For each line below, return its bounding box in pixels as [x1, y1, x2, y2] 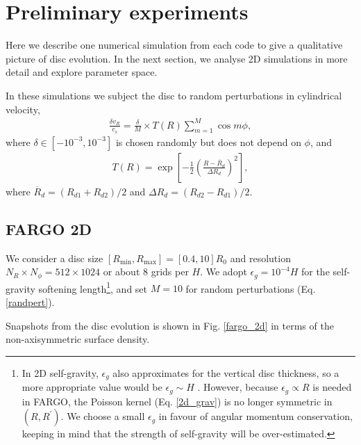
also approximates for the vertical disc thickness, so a [112, 365, 339, 380]
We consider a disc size [6, 250, 103, 265]
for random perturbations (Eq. [185, 281, 316, 296]
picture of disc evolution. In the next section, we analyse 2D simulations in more [6, 51, 348, 65]
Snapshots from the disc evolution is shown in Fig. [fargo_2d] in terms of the [6, 318, 334, 332]
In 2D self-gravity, [22, 365, 99, 380]
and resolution [230, 250, 291, 265]
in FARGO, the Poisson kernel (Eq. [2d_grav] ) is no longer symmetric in [22, 394, 333, 408]
